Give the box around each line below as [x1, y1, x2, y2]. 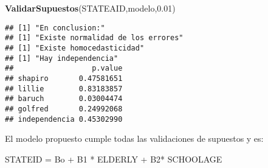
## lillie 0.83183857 [5, 84, 123, 93]
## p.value [5, 64, 123, 73]
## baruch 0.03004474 [5, 94, 123, 103]
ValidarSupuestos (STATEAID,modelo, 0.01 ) [5, 2, 176, 14]
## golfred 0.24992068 [5, 104, 123, 113]
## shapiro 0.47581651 [5, 74, 123, 83]
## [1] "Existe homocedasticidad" [5, 43, 145, 52]
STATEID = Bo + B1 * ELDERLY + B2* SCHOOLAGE [5, 152, 222, 165]
